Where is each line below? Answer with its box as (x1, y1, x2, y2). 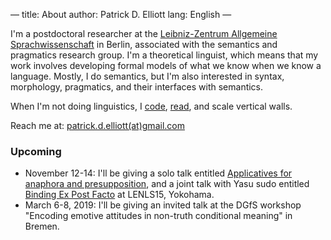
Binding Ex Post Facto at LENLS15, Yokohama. (24, 189, 215, 201)
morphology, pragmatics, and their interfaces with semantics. (10, 81, 264, 93)
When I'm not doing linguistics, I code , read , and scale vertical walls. (10, 100, 293, 112)
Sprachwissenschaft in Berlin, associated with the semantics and (10, 39, 278, 50)
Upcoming (10, 144, 62, 158)
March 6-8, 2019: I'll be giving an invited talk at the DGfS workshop (24, 199, 302, 211)
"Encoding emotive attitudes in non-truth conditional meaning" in (24, 210, 293, 222)
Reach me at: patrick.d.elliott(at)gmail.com (10, 120, 185, 131)
